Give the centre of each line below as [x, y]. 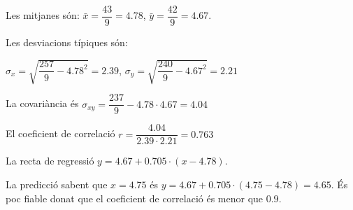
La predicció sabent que [57, 184]
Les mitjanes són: [43, 15]
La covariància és [42, 103]
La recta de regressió [50, 161]
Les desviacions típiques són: [67, 42]
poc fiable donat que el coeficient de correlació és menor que [135, 198]
